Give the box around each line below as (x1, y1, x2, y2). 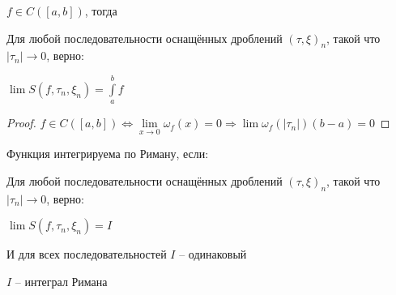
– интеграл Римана (15, 272, 108, 289)
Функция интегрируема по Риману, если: (6, 145, 209, 162)
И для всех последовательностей (6, 246, 167, 263)
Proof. (6, 114, 36, 131)
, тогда (84, 2, 117, 19)
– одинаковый (179, 246, 247, 263)
